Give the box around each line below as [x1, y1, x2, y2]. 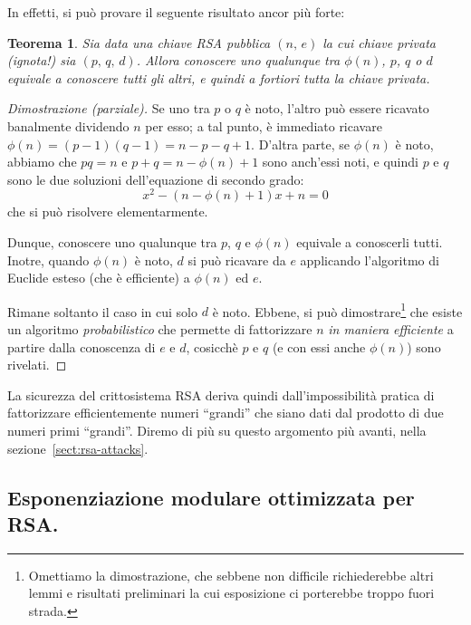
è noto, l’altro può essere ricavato [245, 99, 429, 118]
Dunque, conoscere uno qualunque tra [7, 233, 217, 252]
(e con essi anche [272, 337, 366, 356]
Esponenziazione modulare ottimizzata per [7, 483, 415, 511]
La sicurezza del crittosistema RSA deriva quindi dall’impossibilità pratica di [7, 385, 435, 404]
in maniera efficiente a [328, 320, 454, 339]
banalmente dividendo [7, 116, 130, 135]
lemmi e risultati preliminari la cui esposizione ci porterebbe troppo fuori [28, 583, 435, 602]
